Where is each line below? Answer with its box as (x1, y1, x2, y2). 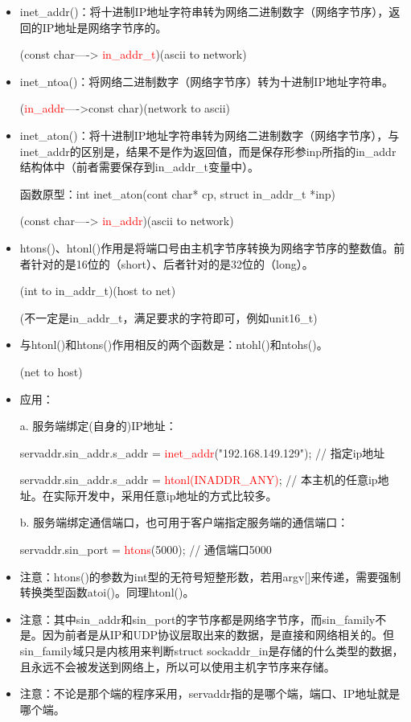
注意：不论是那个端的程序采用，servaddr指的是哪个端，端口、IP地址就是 (19, 685, 401, 702)
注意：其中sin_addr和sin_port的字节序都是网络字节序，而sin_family (19, 610, 376, 627)
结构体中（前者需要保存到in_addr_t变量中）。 (19, 158, 259, 175)
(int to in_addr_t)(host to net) (19, 282, 176, 299)
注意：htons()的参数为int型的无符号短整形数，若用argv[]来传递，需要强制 (19, 568, 401, 585)
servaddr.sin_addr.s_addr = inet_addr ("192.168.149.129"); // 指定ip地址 (19, 444, 385, 461)
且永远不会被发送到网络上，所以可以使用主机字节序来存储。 (19, 658, 335, 675)
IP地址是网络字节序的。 (42, 18, 167, 35)
